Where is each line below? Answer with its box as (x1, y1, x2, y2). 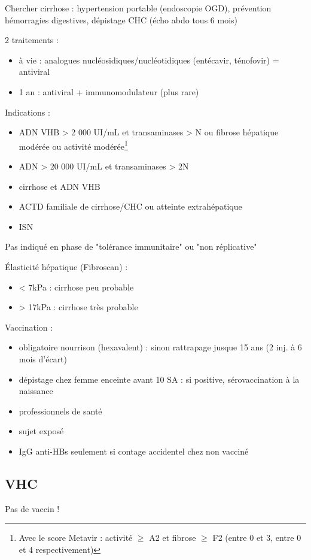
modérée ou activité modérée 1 (19, 138, 128, 152)
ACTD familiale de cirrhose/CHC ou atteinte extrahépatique (19, 200, 242, 213)
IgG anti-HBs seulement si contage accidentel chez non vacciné (19, 444, 249, 457)
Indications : (5, 105, 50, 118)
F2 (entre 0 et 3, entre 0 (212, 531, 301, 544)
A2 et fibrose (149, 531, 196, 544)
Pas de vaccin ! (5, 502, 60, 514)
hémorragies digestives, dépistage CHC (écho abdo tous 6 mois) (5, 13, 237, 26)
